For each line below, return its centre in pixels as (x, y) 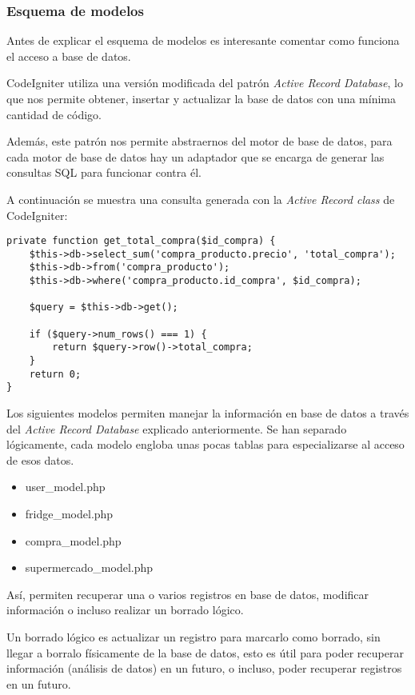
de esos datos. (40, 459)
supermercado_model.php (89, 567)
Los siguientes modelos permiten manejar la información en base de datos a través (208, 413)
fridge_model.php (69, 513)
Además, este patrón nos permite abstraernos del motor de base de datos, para (200, 141)
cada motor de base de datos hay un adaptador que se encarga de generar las (196, 156)
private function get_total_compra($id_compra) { (141, 241)
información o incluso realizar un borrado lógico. (125, 610)
